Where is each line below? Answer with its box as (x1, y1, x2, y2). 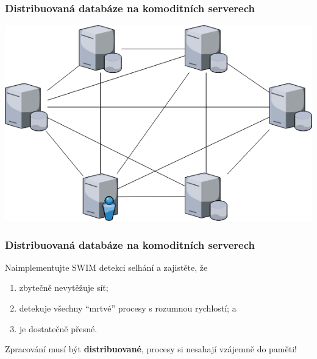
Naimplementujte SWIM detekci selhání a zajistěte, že (5, 260, 208, 273)
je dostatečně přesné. (19, 322, 98, 335)
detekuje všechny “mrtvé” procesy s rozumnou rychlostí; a (19, 302, 237, 315)
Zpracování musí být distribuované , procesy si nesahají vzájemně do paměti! (5, 343, 297, 355)
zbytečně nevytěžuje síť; (19, 281, 109, 294)
